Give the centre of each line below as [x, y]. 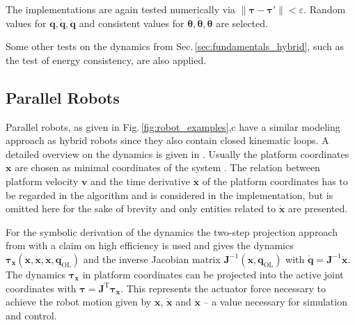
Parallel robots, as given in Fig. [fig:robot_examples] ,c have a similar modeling [173, 126]
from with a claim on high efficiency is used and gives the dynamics [150, 245]
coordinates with [41, 288]
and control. [31, 315]
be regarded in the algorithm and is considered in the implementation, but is [169, 195]
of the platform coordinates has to [275, 181]
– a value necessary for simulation [275, 302]
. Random [325, 9]
